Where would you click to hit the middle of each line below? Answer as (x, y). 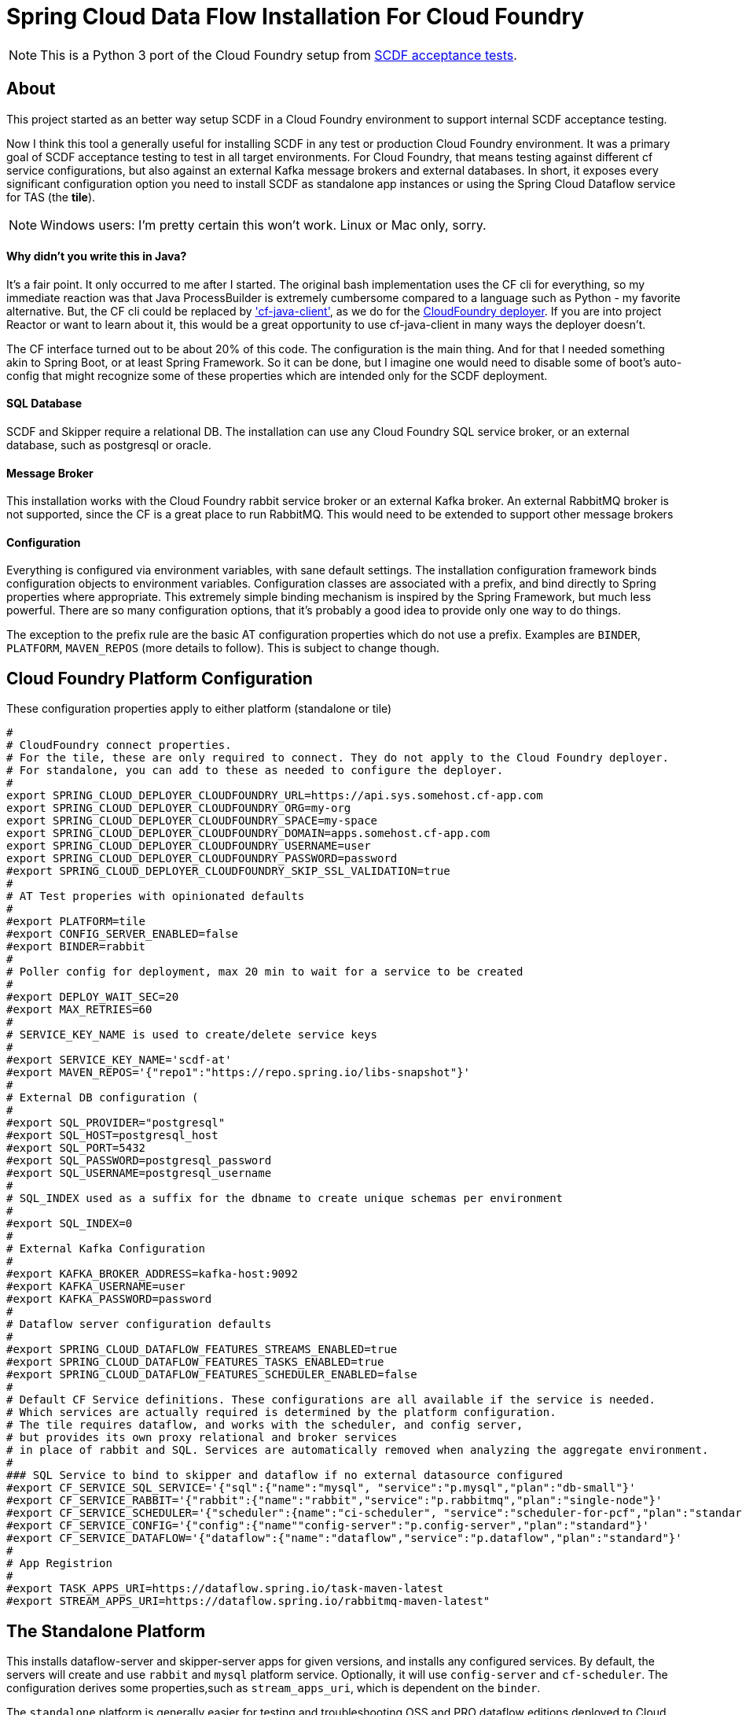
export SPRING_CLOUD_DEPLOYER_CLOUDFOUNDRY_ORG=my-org (179, 808)
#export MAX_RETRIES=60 (79, 1010)
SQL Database (44, 404)
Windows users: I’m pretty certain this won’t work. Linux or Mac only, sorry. (263, 225)
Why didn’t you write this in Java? (97, 256)
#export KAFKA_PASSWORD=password (109, 1299)
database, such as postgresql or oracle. (109, 445)
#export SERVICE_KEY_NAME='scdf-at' (119, 1060)
